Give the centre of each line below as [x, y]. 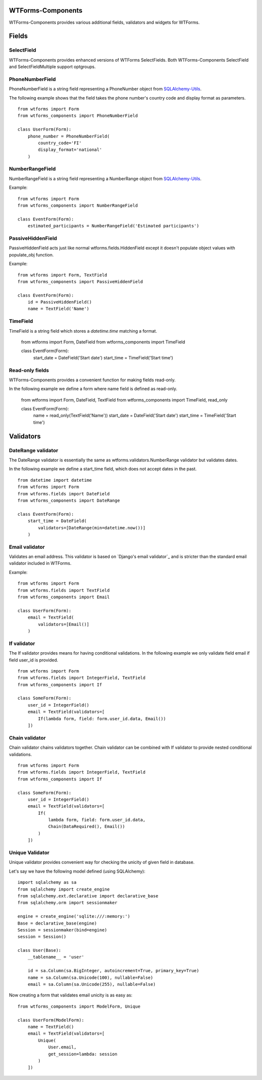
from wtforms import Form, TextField [63, 275]
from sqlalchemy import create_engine [64, 889]
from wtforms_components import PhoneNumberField [78, 116]
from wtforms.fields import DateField [64, 494]
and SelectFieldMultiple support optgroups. [52, 67]
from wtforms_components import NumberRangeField [78, 206]
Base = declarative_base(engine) [57, 923]
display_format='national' [70, 150]
